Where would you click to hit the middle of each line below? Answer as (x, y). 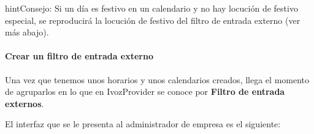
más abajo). (27, 32)
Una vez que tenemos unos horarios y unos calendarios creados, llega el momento (157, 79)
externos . (25, 103)
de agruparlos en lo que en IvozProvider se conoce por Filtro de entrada (145, 91)
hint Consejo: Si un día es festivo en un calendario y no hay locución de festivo (151, 8)
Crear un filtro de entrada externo (79, 56)
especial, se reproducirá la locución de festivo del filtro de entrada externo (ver (153, 20)
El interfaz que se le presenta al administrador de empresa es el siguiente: (143, 124)
